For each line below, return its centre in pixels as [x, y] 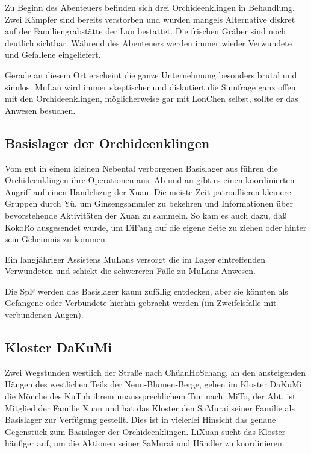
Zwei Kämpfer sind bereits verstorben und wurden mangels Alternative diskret [150, 19]
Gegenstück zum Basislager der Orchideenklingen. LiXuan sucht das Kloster [145, 431]
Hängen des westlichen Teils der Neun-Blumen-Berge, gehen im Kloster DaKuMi [153, 384]
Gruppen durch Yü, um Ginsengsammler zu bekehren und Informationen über [149, 203]
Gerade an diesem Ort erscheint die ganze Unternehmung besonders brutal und [151, 74]
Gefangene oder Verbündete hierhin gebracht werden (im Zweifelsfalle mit [141, 303]
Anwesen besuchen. [40, 110]
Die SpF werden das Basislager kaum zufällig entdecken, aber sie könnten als [146, 291]
